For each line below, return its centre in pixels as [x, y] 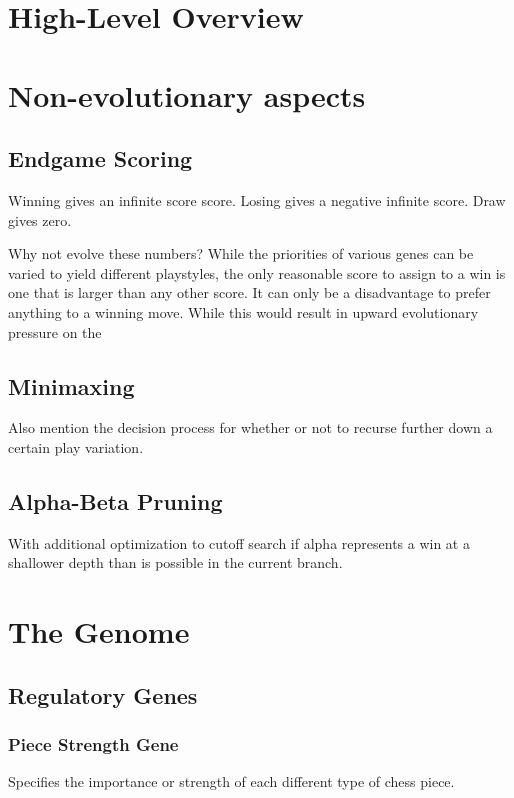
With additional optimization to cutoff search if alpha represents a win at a [239, 542]
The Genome [99, 631]
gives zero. [40, 219]
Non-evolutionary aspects [187, 94]
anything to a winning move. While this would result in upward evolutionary [243, 311]
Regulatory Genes [103, 694]
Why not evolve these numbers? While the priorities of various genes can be [241, 253]
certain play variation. [76, 446]
